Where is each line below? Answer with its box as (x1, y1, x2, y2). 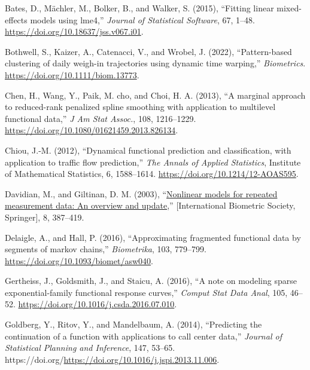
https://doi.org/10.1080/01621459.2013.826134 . (5, 124, 178, 136)
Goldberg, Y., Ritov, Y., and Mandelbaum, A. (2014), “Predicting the (5, 318, 262, 331)
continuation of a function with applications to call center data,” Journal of (5, 329, 282, 342)
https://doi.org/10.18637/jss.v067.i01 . (5, 25, 144, 38)
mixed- (276, 2, 302, 14)
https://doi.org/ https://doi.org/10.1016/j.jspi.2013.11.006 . (5, 353, 220, 365)
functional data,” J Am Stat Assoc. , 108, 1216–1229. (5, 112, 196, 124)
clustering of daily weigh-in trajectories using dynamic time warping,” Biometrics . (5, 57, 306, 69)
